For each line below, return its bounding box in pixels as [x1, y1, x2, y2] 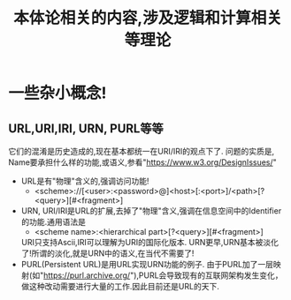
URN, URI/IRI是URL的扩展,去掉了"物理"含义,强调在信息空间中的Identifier [20, 206, 282, 216]
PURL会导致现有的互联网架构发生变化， [138, 270, 284, 281]
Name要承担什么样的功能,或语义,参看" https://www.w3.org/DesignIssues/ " [8, 157, 278, 168]
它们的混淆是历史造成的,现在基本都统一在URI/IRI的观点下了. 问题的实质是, [8, 146, 275, 156]
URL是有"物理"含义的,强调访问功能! [20, 176, 149, 186]
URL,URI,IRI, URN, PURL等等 [8, 121, 165, 136]
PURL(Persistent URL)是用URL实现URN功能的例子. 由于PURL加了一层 [20, 259, 274, 269]
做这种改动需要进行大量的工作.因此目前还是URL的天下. [20, 281, 220, 291]
